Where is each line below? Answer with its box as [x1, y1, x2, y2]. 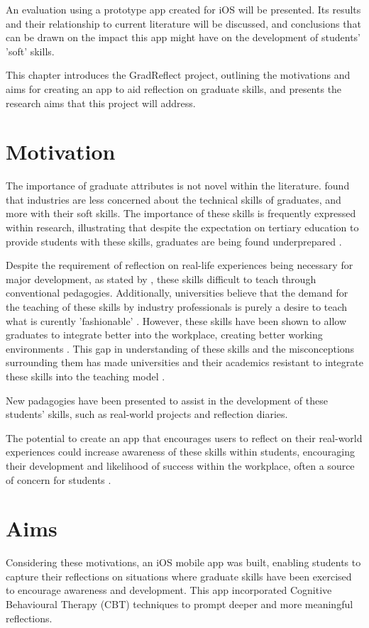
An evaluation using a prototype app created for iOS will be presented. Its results [6, 2, 361, 16]
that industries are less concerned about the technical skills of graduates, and [6, 192, 341, 206]
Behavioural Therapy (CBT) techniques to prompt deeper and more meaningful [6, 597, 353, 612]
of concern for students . [6, 472, 111, 487]
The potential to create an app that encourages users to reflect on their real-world [6, 430, 363, 445]
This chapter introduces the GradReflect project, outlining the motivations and [6, 67, 351, 82]
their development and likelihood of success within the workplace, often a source [6, 458, 355, 473]
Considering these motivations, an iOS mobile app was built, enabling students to [6, 555, 361, 570]
